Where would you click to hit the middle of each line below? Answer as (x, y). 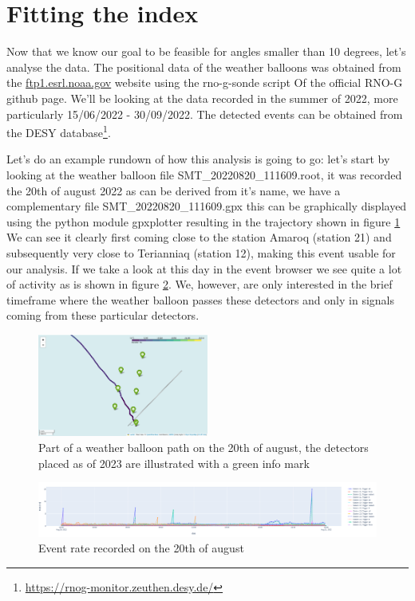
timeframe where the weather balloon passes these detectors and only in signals (200, 299)
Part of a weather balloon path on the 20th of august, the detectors (204, 448)
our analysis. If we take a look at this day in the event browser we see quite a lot (204, 268)
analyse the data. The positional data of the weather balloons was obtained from (204, 67)
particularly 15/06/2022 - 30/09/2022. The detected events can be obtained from (205, 114)
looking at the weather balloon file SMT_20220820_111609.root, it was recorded (204, 174)
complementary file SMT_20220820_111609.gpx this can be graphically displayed (207, 206)
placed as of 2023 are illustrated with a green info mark (174, 463)
